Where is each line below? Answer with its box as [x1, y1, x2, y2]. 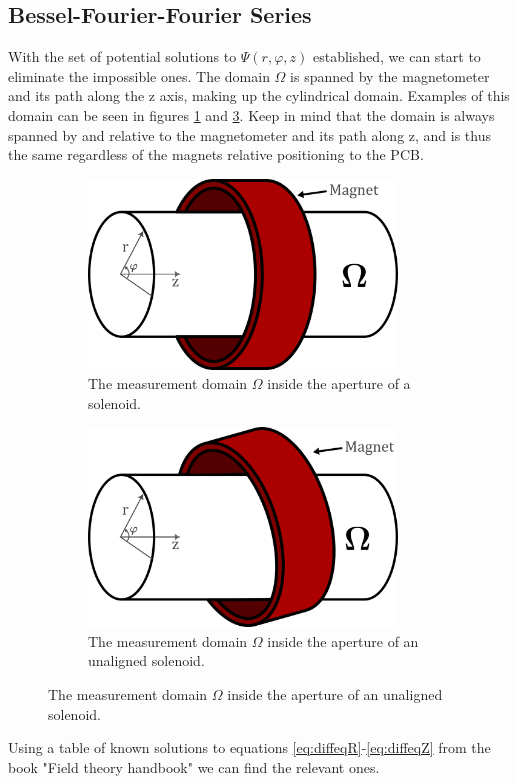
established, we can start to [312, 46, 481, 67]
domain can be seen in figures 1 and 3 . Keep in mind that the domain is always [8, 104, 495, 125]
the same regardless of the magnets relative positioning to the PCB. [8, 144, 424, 165]
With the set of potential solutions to [8, 46, 237, 67]
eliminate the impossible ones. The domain [8, 65, 270, 86]
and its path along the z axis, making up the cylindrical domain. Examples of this [8, 85, 510, 106]
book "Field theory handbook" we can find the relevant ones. [8, 756, 380, 777]
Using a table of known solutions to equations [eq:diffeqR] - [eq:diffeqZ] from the [8, 737, 491, 758]
